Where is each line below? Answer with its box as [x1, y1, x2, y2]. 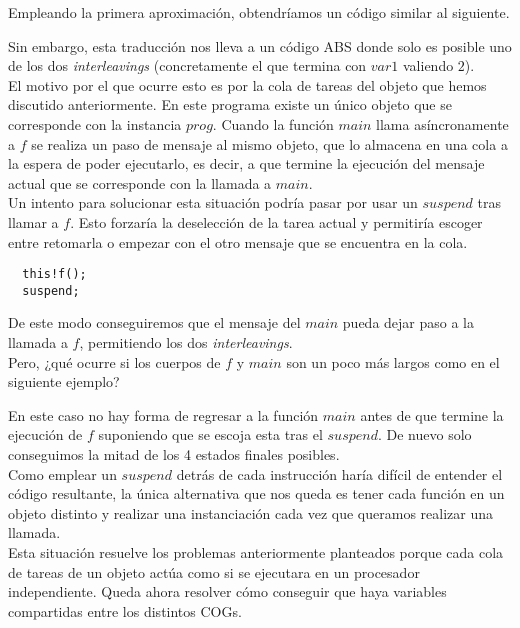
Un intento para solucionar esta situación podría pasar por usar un [8, 192, 418, 213]
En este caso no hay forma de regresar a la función [8, 404, 319, 425]
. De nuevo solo [377, 424, 472, 445]
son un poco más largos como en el [286, 351, 500, 372]
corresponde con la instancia [8, 113, 182, 134]
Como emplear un [8, 463, 117, 484]
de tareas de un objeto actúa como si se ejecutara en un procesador [8, 561, 420, 582]
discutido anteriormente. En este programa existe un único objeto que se [8, 94, 452, 115]
